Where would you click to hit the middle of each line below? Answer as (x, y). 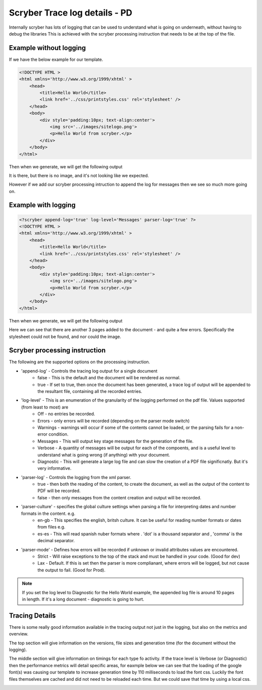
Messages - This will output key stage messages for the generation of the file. (115, 441)
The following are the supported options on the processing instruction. (80, 362)
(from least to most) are (45, 407)
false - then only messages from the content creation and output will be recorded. (119, 497)
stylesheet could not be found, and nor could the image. (65, 336)
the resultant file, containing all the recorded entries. (90, 391)
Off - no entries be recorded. (66, 414)
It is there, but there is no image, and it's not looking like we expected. (79, 176)
